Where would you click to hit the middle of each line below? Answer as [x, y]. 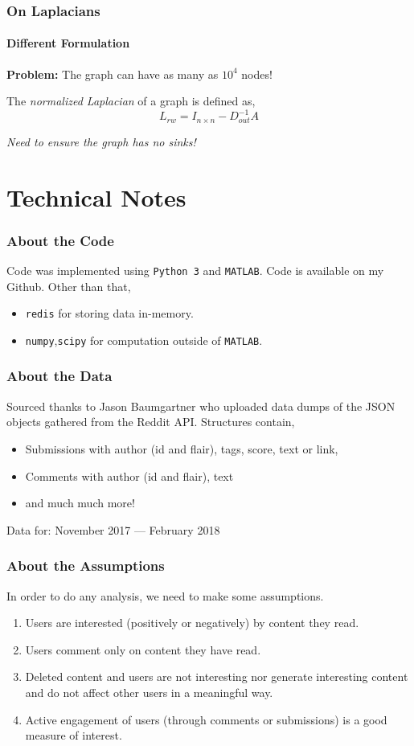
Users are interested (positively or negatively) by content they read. [192, 623]
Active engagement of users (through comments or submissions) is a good [206, 719]
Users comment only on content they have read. [143, 649]
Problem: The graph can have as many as [113, 74]
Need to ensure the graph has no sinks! [101, 141]
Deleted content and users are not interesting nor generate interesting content [217, 676]
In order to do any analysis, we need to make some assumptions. [165, 595]
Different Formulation [68, 43]
